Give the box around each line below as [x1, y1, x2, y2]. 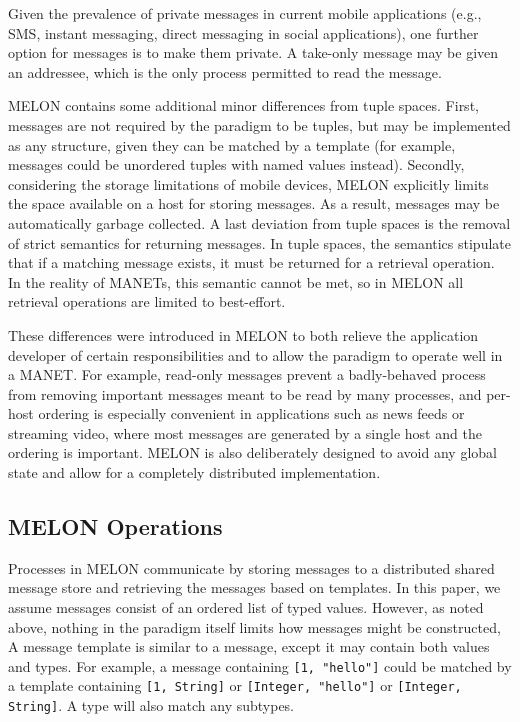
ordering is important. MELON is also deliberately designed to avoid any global [8, 442, 497, 463]
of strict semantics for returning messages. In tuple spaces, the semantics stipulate [8, 232, 511, 253]
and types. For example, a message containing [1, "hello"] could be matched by [8, 655, 512, 676]
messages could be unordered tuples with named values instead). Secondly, [8, 154, 465, 175]
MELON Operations [8, 511, 223, 542]
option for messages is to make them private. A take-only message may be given [8, 42, 499, 63]
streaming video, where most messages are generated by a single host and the [8, 422, 482, 443]
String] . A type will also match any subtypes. [8, 695, 295, 716]
